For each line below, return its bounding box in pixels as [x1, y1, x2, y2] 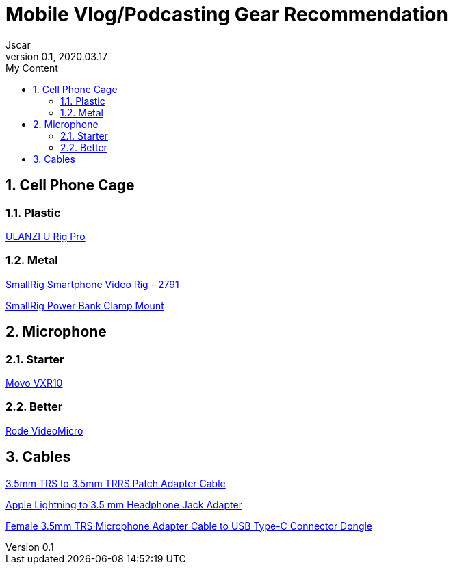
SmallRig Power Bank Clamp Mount [5, 299, 164, 311]
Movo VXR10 [5, 376, 63, 389]
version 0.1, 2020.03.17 [5, 50, 108, 62]
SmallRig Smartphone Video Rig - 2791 [5, 278, 179, 290]
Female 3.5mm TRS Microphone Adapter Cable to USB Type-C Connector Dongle [5, 519, 373, 532]
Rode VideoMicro [5, 424, 83, 437]
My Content [5, 62, 58, 74]
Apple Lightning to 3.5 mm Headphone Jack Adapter [5, 498, 242, 510]
